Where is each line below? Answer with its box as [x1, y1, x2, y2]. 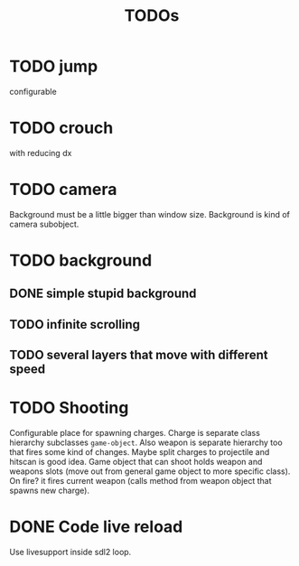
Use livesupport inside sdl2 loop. [9, 547, 132, 558]
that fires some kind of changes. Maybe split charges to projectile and [9, 447, 270, 458]
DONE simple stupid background [9, 286, 197, 302]
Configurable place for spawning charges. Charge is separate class [9, 428, 260, 439]
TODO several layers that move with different [9, 348, 268, 363]
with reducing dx [9, 147, 72, 158]
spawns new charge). [9, 485, 90, 496]
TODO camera [9, 180, 117, 199]
